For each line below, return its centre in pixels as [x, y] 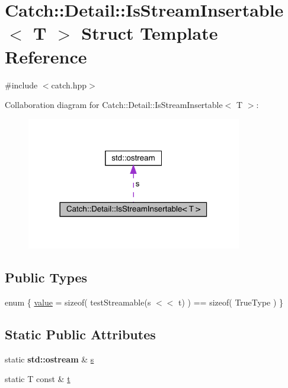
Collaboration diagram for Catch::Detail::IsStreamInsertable [114, 105]
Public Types [46, 277]
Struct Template [150, 33]
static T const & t [38, 379]
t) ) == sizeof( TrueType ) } [231, 302]
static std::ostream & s [49, 359]
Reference [46, 56]
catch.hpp [69, 85]
